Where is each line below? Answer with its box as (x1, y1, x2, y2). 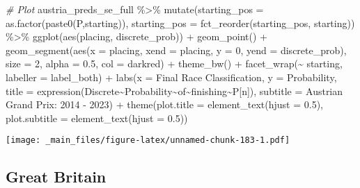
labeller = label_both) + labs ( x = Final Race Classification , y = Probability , (6, 69, 337, 84)
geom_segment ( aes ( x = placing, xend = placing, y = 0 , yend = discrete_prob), (6, 42, 347, 57)
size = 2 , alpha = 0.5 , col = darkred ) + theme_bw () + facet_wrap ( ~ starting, (6, 56, 343, 71)
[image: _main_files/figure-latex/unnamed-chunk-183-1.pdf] (6, 135, 290, 146)
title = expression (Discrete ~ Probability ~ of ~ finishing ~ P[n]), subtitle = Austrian (6, 83, 343, 98)
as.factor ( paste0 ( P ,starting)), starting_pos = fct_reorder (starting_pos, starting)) (6, 15, 355, 30)
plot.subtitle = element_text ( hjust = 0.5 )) (6, 110, 188, 125)
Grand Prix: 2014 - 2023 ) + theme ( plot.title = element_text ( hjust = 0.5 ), (6, 97, 323, 112)
